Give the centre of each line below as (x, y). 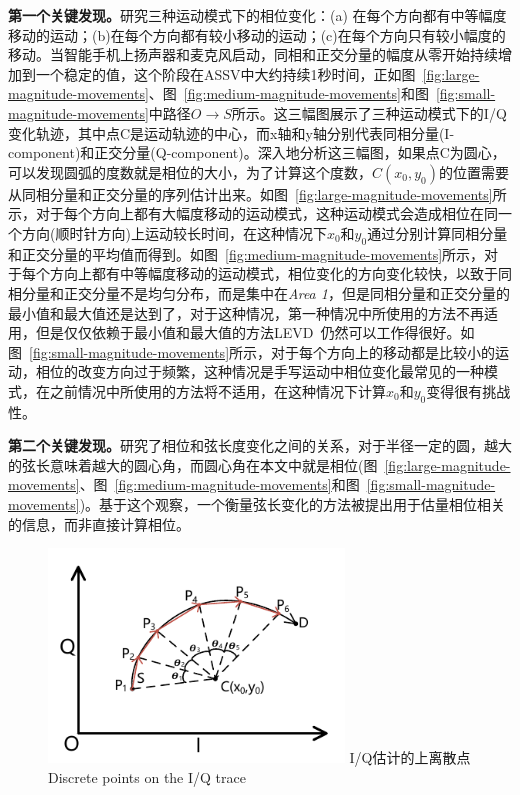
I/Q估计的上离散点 (410, 757)
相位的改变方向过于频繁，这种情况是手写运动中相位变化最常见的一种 (259, 371)
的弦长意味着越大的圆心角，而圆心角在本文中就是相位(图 (193, 464)
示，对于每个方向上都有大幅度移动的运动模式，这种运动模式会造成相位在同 (253, 213)
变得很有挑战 (468, 390)
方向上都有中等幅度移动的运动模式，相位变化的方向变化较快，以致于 (273, 273)
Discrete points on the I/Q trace (147, 776)
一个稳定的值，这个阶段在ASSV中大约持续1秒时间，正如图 (225, 73)
